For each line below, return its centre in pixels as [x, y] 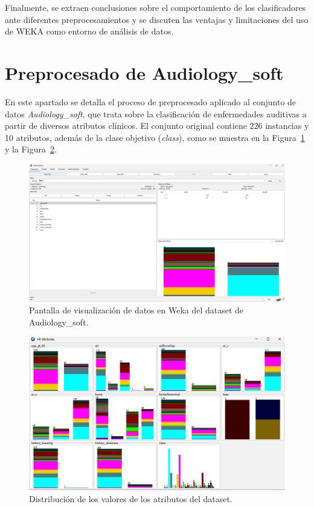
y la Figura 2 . [31, 149]
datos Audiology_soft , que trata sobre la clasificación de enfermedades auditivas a [156, 113]
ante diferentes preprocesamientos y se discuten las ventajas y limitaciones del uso [157, 19]
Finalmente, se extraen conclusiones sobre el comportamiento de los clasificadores [155, 7]
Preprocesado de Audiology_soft [144, 72]
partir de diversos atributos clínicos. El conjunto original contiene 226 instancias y [157, 126]
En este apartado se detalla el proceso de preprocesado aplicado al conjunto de [151, 101]
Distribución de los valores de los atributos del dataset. [131, 498]
